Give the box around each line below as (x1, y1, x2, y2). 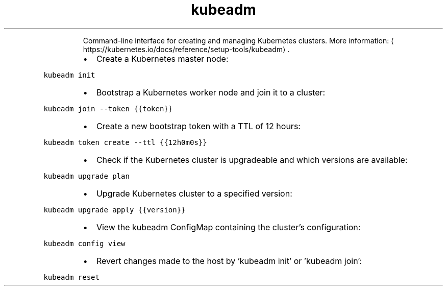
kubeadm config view (43, 239, 126, 248)
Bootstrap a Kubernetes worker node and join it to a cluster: (96, 87, 326, 98)
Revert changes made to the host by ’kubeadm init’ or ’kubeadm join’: (96, 255, 362, 266)
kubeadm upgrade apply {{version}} (43, 205, 186, 214)
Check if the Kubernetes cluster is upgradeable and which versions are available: (96, 154, 408, 165)
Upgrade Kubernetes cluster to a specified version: (96, 188, 292, 199)
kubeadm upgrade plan (43, 172, 130, 180)
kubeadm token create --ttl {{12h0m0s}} (43, 138, 207, 147)
